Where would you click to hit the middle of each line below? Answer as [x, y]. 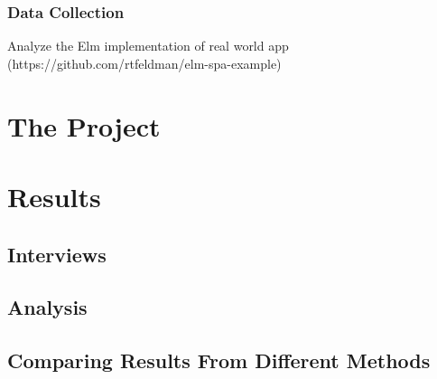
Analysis [47, 307]
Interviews [57, 254]
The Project [84, 125]
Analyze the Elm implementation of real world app [148, 46]
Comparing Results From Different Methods [219, 360]
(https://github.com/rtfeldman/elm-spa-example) [144, 63]
